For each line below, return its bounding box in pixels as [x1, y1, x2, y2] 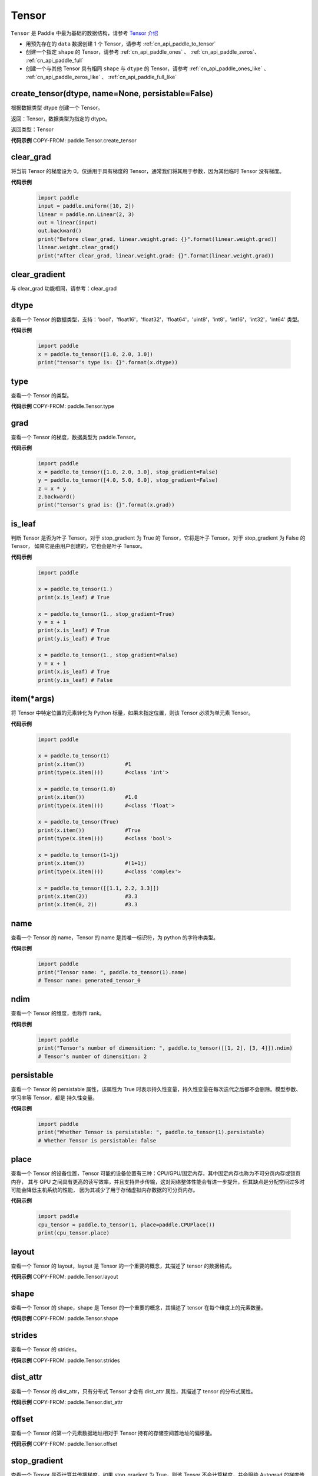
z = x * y [38, 485, 67, 492]
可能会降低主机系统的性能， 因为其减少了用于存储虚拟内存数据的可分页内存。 [11, 1186, 198, 1193]
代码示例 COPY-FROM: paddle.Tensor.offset [11, 1441, 118, 1448]
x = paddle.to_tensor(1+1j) [38, 851, 119, 858]
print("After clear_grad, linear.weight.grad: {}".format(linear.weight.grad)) [38, 252, 274, 259]
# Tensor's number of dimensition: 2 [38, 1053, 147, 1060]
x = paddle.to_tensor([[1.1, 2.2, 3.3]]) [38, 884, 160, 892]
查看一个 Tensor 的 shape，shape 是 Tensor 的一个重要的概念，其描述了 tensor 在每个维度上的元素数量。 [11, 1304, 266, 1311]
